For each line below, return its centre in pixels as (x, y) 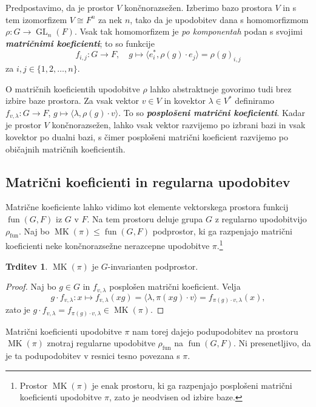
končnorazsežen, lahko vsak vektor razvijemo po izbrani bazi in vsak (179, 125)
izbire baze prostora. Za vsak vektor (72, 101)
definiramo (254, 101)
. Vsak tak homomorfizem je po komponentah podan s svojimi (188, 31)
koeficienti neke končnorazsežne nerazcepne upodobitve (108, 246)
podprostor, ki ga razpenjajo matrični (222, 231)
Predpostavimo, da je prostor (60, 7)
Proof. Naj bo (31, 286)
